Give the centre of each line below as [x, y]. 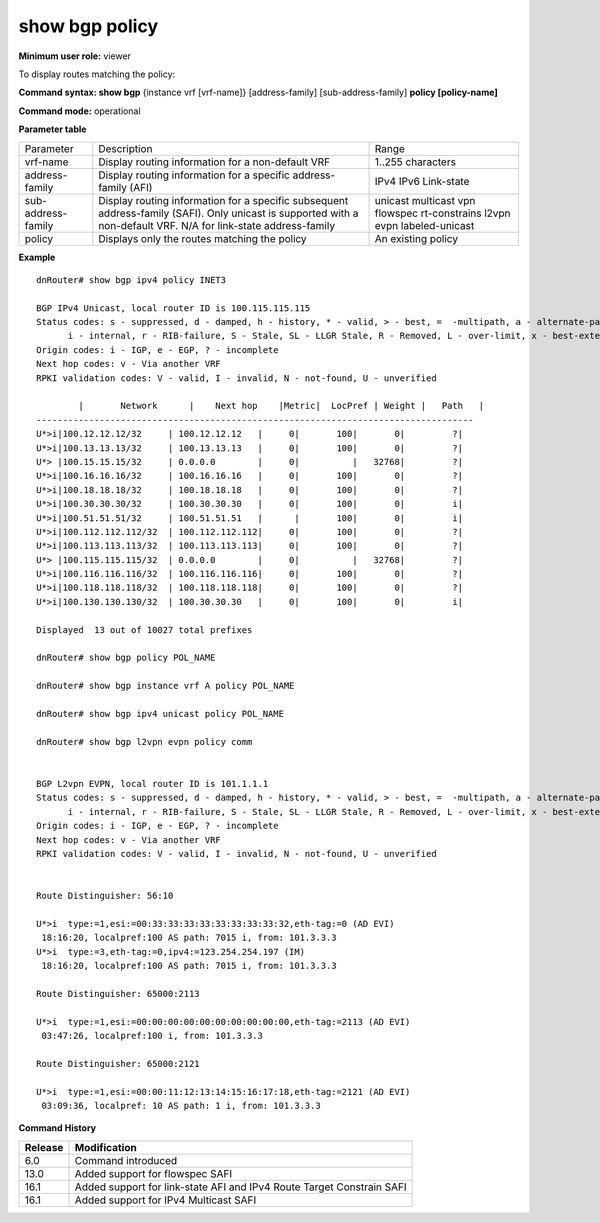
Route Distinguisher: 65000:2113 [118, 993]
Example [37, 257]
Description [125, 148]
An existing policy [416, 238]
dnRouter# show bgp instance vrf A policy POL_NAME [165, 686]
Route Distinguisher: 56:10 [105, 896]
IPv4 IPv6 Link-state [422, 181]
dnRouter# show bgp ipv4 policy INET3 [131, 279]
